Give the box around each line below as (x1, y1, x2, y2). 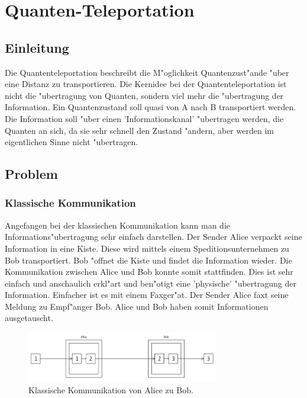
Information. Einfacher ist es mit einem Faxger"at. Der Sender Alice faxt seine (5, 288, 289, 301)
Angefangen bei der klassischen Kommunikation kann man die (5, 219, 231, 231)
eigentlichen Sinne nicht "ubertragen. (5, 136, 138, 148)
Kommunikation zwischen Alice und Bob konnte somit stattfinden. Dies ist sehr (5, 265, 293, 278)
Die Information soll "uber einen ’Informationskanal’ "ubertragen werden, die (5, 112, 284, 124)
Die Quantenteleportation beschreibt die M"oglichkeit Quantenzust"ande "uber (5, 66, 289, 78)
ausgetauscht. (5, 312, 53, 324)
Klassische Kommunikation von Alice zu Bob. (28, 383, 193, 396)
